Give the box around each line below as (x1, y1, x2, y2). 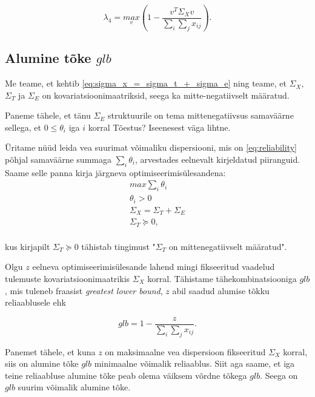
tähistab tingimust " (81, 240, 156, 252)
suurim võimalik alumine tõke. (18, 381, 131, 393)
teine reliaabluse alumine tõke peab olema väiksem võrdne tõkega (5, 369, 247, 381)
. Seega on (260, 369, 298, 381)
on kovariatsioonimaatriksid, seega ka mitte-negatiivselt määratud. (42, 88, 290, 101)
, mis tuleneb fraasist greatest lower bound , (5, 284, 163, 297)
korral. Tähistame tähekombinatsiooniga (147, 272, 297, 284)
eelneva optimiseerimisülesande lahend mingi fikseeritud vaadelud (32, 260, 275, 273)
